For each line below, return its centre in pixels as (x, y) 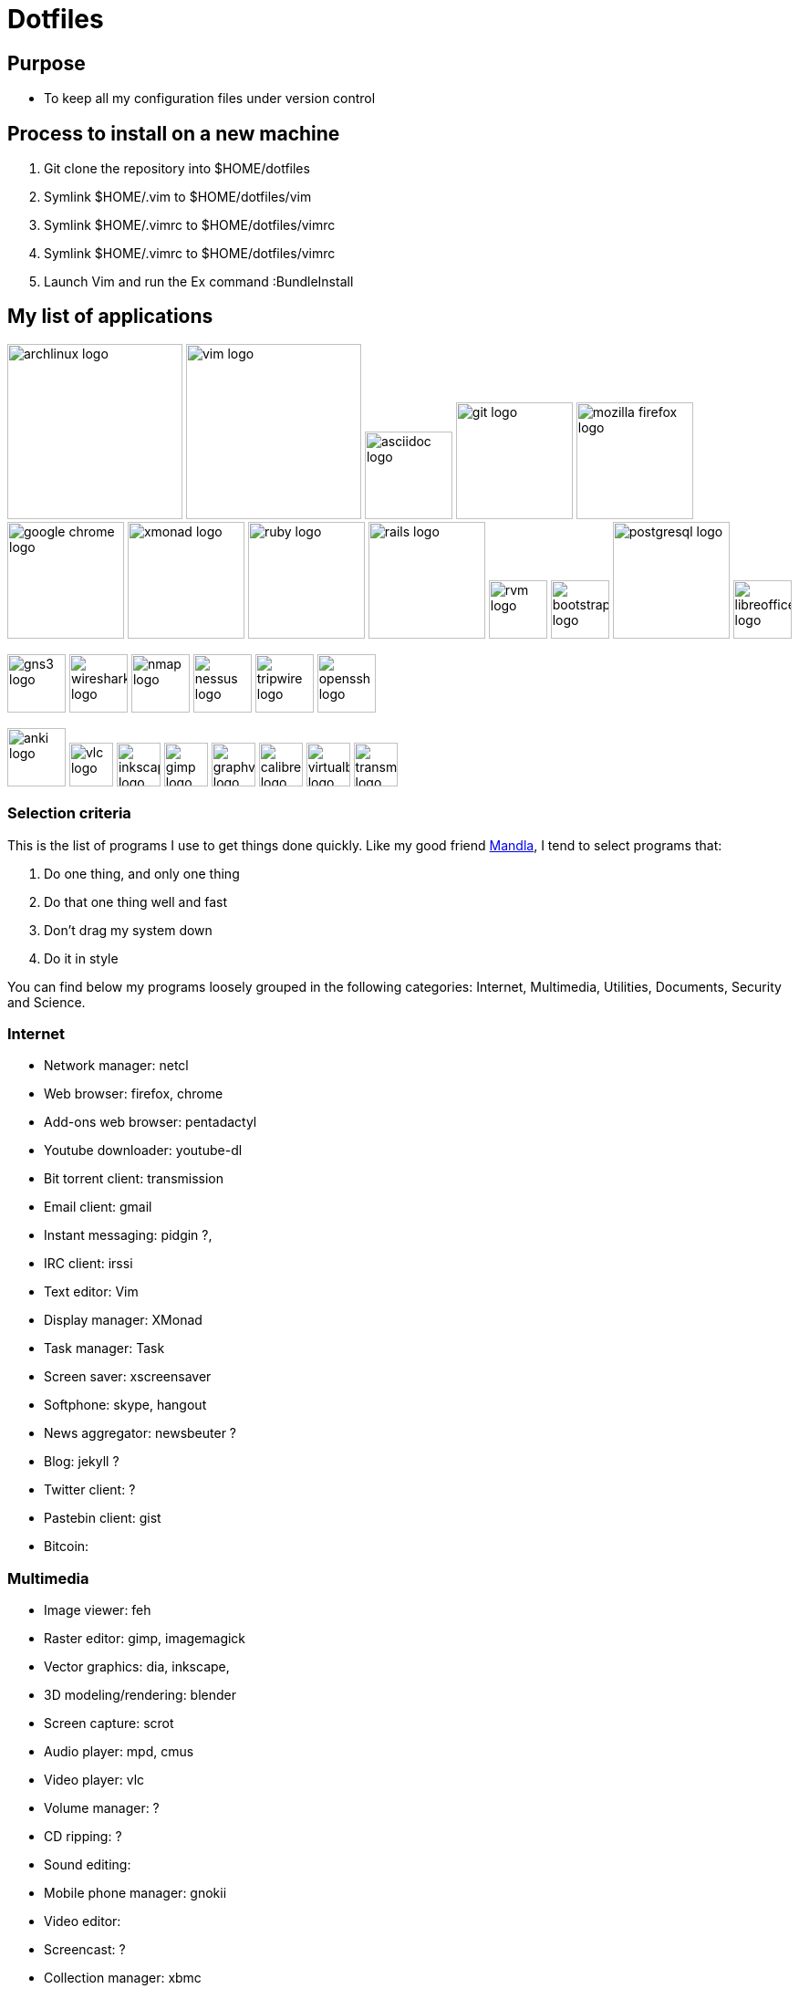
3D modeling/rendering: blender (140, 1695)
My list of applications (110, 317)
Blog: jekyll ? (82, 1462)
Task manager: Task (104, 1349)
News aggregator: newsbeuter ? (140, 1433)
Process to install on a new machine (174, 133)
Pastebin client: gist (103, 1518)
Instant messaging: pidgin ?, (128, 1235)
